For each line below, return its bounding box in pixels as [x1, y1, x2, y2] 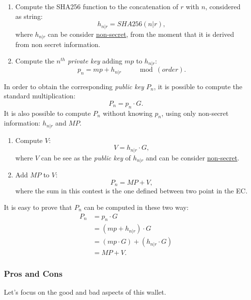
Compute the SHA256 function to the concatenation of [15, 1, 178, 11]
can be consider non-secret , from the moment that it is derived [47, 29, 235, 39]
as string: [15, 11, 43, 21]
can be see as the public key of [41, 152, 131, 162]
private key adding [67, 55, 123, 65]
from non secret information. [15, 39, 101, 49]
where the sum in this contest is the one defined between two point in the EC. [15, 186, 248, 196]
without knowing [103, 108, 153, 118]
